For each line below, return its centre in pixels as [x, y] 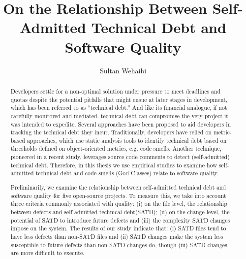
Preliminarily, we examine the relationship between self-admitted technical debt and [118, 187]
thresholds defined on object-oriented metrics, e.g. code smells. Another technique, [116, 148]
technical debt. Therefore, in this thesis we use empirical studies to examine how [114, 165]
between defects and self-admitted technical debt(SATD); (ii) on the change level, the [120, 211]
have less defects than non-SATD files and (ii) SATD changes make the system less [117, 236]
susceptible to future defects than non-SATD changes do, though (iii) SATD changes [119, 244]
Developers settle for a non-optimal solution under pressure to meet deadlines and [116, 91]
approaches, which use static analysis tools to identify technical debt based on [127, 140]
